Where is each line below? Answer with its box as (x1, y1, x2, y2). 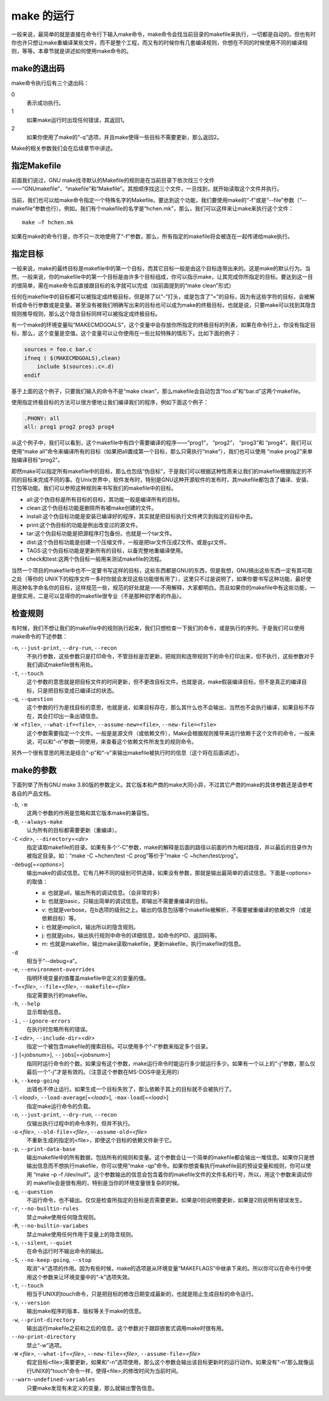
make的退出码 (11, 63, 65, 74)
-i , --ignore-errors (11, 1017, 71, 1025)
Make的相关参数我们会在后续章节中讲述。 (11, 144, 116, 152)
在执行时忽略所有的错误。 (26, 1026, 91, 1033)
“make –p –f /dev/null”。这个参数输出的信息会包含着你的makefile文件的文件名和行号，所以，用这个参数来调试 (33, 1170, 308, 1178)
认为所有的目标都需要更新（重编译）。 (26, 827, 120, 834)
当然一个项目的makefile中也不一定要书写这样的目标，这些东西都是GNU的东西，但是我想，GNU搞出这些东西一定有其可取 (11, 566, 313, 574)
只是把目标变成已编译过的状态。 (37, 686, 118, 694)
